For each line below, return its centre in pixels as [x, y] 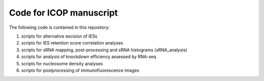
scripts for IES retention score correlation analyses [72, 43]
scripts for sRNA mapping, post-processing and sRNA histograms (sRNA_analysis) [104, 50]
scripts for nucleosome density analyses [62, 63]
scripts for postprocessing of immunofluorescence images [80, 70]
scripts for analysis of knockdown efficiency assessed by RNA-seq [89, 57]
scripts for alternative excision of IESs [59, 36]
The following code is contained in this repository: [59, 27]
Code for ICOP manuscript [64, 13]
